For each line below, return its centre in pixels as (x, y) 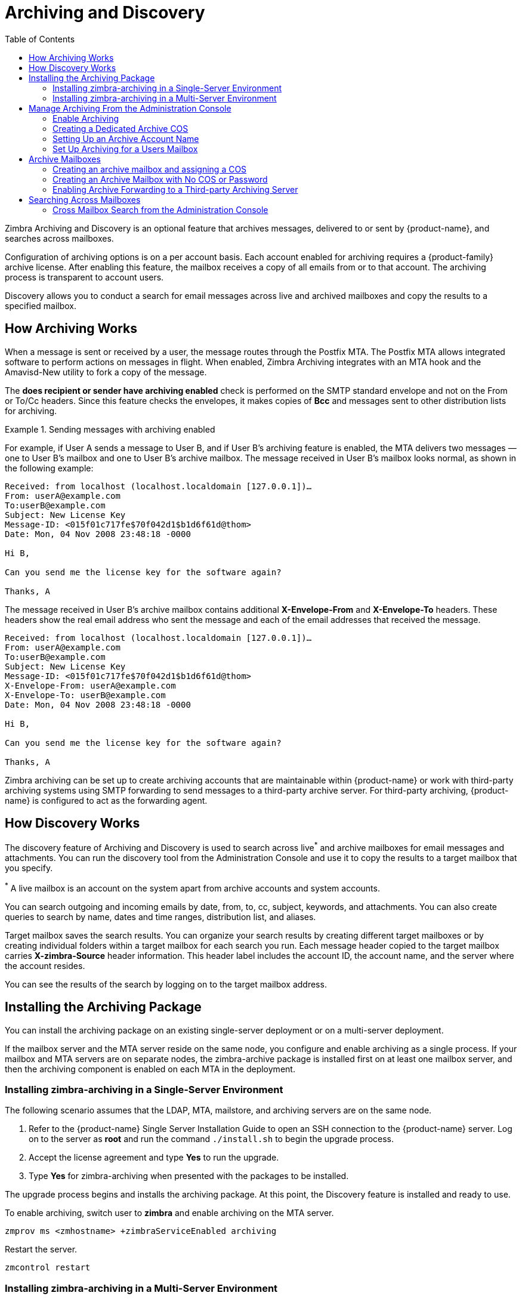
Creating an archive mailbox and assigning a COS (150, 169)
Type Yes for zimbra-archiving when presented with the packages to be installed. (189, 1176)
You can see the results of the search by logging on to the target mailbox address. (166, 984)
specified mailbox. (41, 306)
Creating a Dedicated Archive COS (121, 128)
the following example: (49, 468)
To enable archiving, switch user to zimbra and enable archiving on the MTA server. (169, 1213)
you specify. (29, 868)
